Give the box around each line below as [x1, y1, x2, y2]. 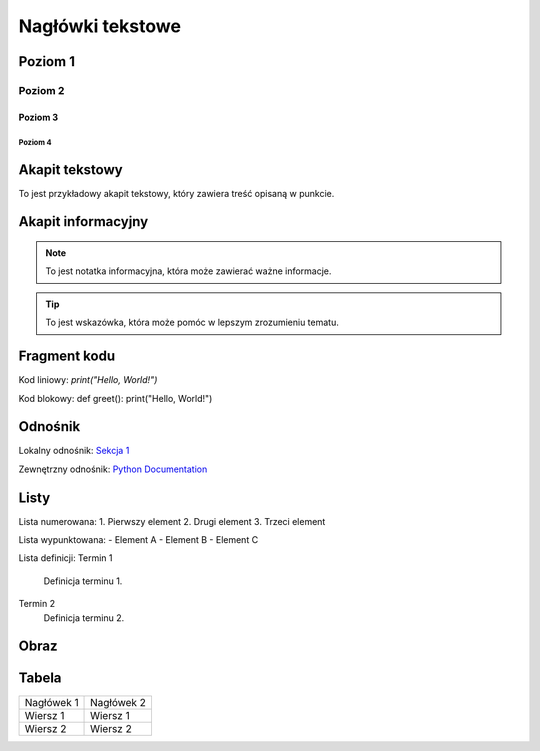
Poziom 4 [18, 137, 52, 147]
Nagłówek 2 [90, 695, 147, 709]
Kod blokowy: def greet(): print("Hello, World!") [18, 392, 213, 404]
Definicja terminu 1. [43, 575, 123, 587]
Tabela [18, 670, 62, 687]
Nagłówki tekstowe [18, 15, 182, 37]
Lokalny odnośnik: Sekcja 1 [18, 445, 130, 457]
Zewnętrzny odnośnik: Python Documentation [18, 463, 208, 475]
